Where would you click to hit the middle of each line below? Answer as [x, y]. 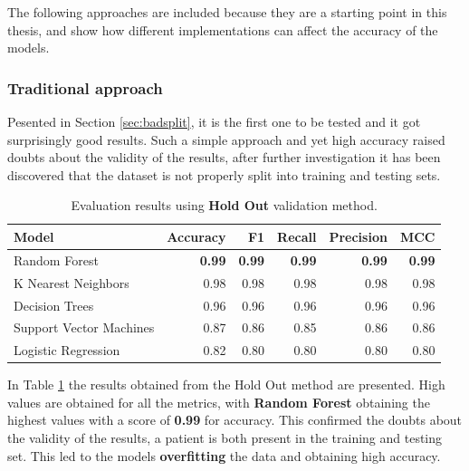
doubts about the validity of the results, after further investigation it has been [224, 157]
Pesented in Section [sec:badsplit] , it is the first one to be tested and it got [214, 121]
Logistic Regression [67, 350]
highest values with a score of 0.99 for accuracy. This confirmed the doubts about [235, 420]
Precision [358, 236]
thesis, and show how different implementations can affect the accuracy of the [223, 29]
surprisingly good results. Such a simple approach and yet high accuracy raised [226, 139]
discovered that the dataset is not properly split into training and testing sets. [224, 174]
